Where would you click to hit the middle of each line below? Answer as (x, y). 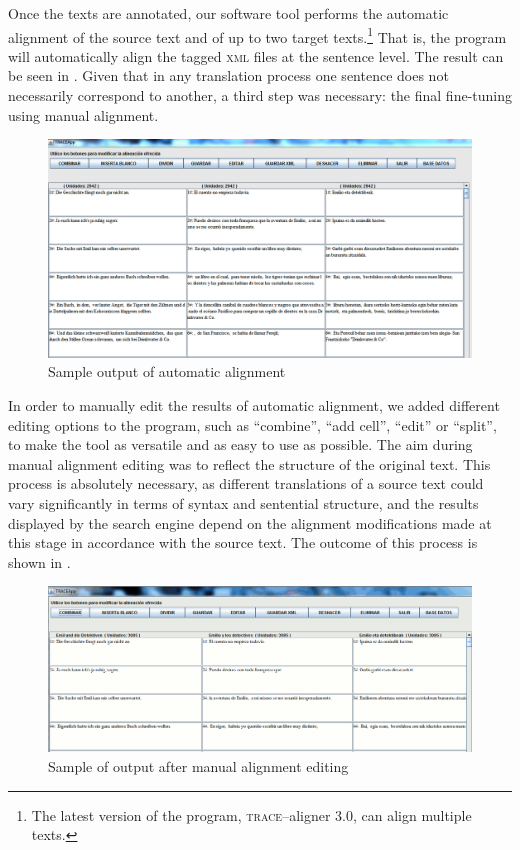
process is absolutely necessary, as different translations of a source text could (246, 483)
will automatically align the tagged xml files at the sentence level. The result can (256, 55)
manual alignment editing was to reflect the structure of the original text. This (249, 463)
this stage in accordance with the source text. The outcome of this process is (243, 542)
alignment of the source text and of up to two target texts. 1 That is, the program (257, 35)
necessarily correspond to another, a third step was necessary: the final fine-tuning (260, 95)
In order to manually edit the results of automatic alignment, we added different (254, 405)
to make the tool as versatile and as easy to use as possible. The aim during (240, 444)
